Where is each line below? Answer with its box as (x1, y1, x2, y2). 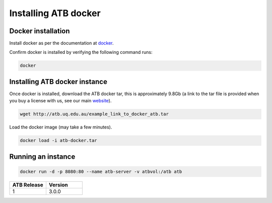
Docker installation (9, 27, 70, 35)
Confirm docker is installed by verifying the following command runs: (9, 49, 153, 55)
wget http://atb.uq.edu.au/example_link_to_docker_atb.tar (20, 111, 169, 117)
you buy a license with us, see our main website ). (9, 98, 112, 104)
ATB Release (12, 181, 43, 188)
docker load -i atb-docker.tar (20, 138, 98, 144)
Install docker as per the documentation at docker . (9, 40, 114, 46)
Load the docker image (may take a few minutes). (9, 124, 112, 130)
